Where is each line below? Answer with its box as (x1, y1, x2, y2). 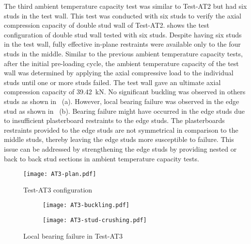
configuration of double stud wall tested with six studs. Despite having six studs (4, 29, 242, 39)
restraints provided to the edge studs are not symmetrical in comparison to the (4, 124, 238, 135)
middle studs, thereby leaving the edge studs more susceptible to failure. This (4, 134, 234, 144)
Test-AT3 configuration (23, 184, 93, 194)
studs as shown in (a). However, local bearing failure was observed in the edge (4, 96, 239, 106)
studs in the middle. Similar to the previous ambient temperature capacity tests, (4, 48, 243, 58)
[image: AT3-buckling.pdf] (43, 202, 129, 209)
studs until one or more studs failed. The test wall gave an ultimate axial (4, 77, 221, 87)
